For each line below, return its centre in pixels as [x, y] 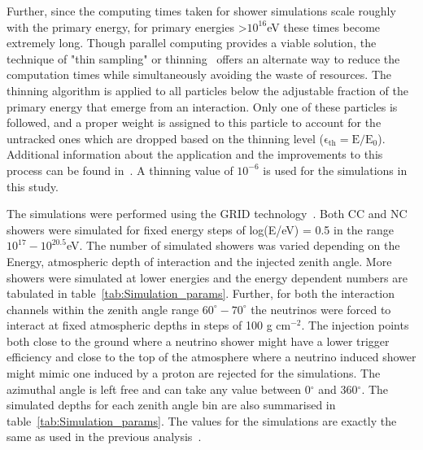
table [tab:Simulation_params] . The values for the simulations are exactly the [202, 420]
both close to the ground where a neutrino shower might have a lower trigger [198, 341]
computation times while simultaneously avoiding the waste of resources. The [199, 74]
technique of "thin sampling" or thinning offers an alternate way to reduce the [203, 58]
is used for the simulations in [335, 170]
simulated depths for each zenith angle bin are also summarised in [171, 405]
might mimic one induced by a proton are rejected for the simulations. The [194, 373]
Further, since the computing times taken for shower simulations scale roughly [201, 11]
